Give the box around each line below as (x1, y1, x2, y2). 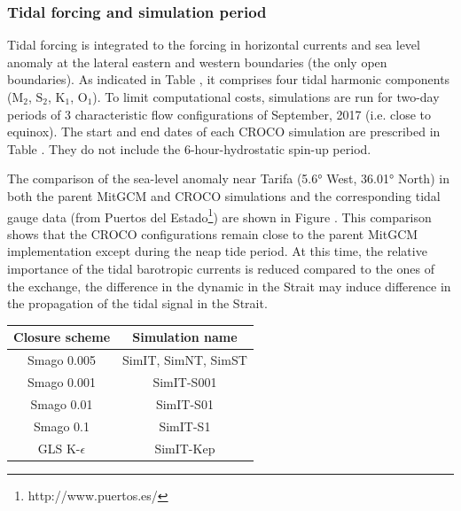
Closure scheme (13, 328, 111, 346)
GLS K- (37, 438, 81, 457)
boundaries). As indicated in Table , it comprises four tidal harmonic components (7, 70, 450, 89)
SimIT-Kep (154, 438, 215, 457)
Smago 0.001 (27, 372, 96, 391)
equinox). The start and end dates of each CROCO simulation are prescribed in (7, 122, 441, 141)
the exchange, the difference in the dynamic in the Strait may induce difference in (7, 276, 451, 295)
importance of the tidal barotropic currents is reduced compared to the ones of (7, 259, 434, 277)
